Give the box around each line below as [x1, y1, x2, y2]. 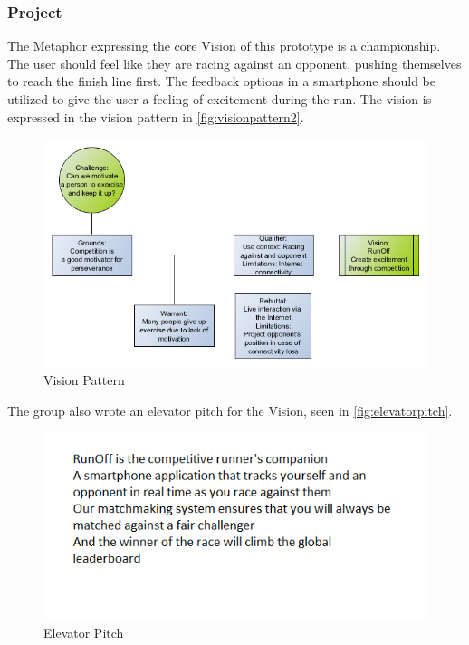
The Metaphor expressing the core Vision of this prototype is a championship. [7, 36, 441, 55]
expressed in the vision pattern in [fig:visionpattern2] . [7, 107, 304, 126]
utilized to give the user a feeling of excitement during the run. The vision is [7, 90, 432, 108]
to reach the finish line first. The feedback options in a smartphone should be [7, 72, 436, 91]
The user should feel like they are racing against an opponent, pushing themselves [7, 53, 462, 72]
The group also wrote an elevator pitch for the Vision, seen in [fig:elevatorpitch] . [7, 400, 453, 419]
